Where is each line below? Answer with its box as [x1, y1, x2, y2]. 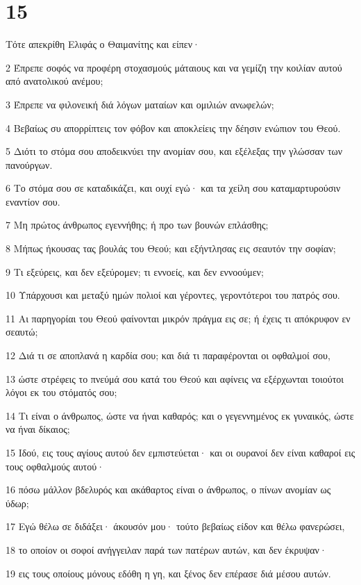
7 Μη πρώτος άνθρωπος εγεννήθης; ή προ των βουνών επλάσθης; [6, 217, 269, 232]
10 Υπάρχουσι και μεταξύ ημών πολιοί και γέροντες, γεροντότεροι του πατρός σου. [6, 288, 340, 302]
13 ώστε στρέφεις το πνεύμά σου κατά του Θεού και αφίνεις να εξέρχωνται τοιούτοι [6, 371, 344, 386]
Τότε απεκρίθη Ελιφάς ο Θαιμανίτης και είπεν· [6, 37, 200, 51]
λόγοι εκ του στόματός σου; [6, 385, 117, 399]
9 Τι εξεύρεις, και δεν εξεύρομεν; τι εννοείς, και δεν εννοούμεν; [6, 264, 264, 279]
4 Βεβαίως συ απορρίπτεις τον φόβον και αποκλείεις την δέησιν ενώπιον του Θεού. [6, 120, 341, 135]
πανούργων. [6, 157, 53, 172]
